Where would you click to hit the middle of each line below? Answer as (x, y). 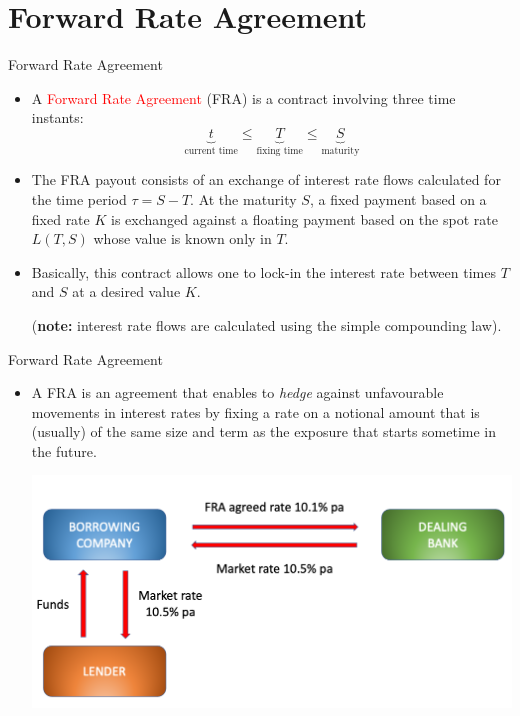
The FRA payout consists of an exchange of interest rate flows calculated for (266, 179)
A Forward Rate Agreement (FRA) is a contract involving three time (243, 97)
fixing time (279, 150)
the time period (79, 198)
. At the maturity (243, 198)
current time (211, 150)
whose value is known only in (182, 238)
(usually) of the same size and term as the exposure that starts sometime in (264, 431)
